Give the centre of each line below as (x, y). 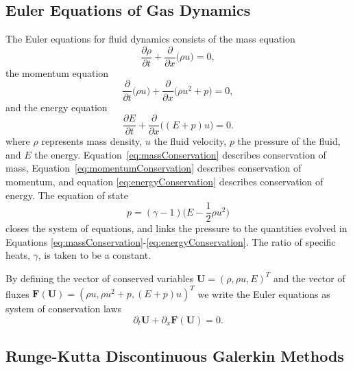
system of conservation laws (64, 309)
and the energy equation (57, 107)
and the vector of (309, 278)
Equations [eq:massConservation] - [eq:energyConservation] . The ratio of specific (171, 241)
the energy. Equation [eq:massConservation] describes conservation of (180, 154)
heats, (18, 255)
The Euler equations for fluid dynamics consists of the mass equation (150, 39)
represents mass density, (92, 141)
